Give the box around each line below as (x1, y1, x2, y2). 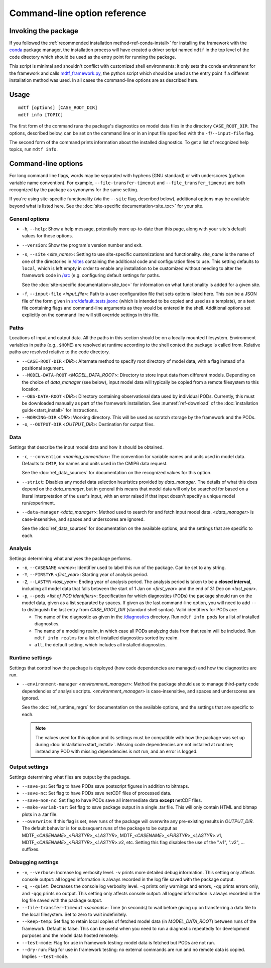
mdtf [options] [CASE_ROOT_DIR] (18, 105, 98, 110)
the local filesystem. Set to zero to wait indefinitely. (22, 911, 127, 917)
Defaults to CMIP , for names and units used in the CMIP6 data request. (22, 461, 168, 467)
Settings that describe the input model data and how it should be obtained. (9, 444, 164, 450)
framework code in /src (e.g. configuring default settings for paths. (22, 272, 161, 279)
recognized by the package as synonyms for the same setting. (9, 187, 139, 193)
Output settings (9, 763, 49, 770)
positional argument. (22, 365, 65, 371)
